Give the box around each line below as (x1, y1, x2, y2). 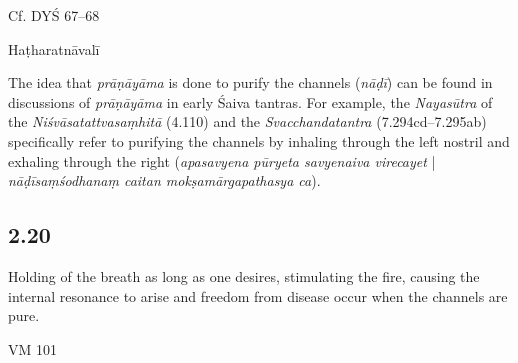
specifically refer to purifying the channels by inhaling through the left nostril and (8, 130, 510, 151)
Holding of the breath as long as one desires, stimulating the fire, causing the (8, 265, 480, 286)
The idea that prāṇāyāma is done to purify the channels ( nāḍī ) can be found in (8, 72, 493, 93)
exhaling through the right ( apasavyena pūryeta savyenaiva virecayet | (8, 150, 436, 171)
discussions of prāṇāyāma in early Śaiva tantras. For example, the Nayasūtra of (8, 91, 493, 112)
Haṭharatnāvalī (8, 38, 100, 59)
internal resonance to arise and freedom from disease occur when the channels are (8, 285, 508, 306)
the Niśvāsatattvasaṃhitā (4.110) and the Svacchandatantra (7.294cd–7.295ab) (8, 111, 487, 132)
